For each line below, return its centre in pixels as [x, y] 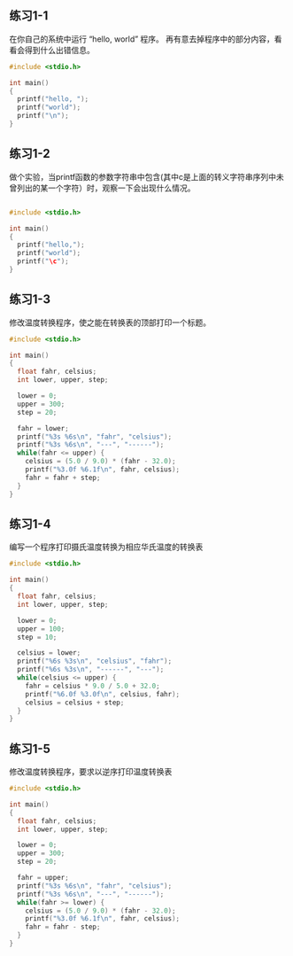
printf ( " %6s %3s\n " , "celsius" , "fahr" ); [95, 661]
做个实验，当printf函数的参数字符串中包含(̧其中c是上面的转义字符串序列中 [143, 176]
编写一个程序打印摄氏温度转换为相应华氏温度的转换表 [106, 547]
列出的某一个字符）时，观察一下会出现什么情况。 [106, 188]
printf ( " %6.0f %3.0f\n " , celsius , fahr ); [102, 694]
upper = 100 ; [41, 629]
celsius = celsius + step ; [75, 703]
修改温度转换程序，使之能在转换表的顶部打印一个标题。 [110, 323]
